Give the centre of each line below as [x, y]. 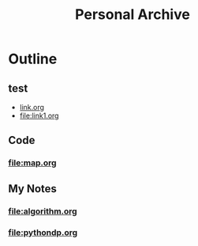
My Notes [33, 189]
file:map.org [32, 163]
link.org [32, 107]
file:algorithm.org [43, 211]
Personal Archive [133, 15]
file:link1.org [39, 115]
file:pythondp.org [43, 233]
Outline [33, 59]
